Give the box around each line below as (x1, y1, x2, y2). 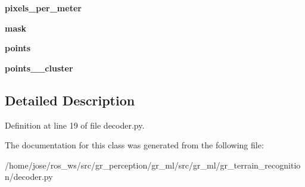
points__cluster (5, 61, 73, 74)
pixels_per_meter (5, 2, 82, 14)
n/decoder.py (5, 170, 53, 183)
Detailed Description (5, 91, 135, 109)
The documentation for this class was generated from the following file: (5, 139, 264, 151)
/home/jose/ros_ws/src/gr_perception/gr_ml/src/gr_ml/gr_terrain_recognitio (5, 158, 301, 171)
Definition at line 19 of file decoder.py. (5, 119, 145, 131)
